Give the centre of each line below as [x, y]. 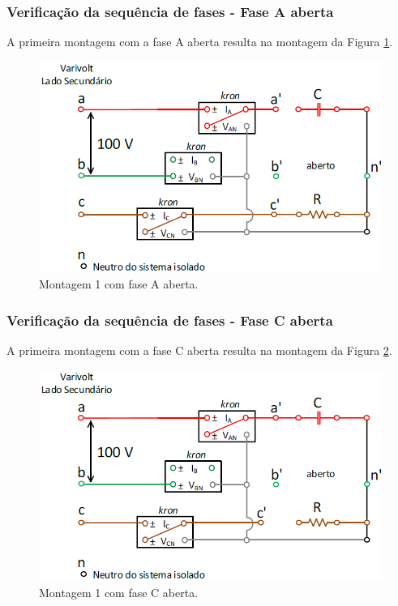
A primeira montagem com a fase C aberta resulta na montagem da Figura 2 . [199, 350]
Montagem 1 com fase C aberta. [119, 592]
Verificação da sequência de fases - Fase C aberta [170, 320]
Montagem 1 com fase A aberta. [119, 284]
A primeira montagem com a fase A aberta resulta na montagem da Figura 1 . [200, 42]
